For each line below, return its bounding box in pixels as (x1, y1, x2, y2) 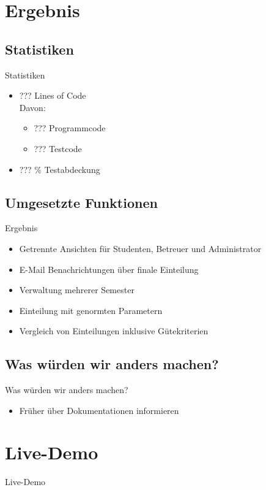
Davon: (19, 101, 46, 113)
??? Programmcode (34, 121, 106, 134)
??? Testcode (34, 142, 82, 155)
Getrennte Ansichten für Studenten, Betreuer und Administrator (19, 242, 262, 255)
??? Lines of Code (19, 89, 86, 102)
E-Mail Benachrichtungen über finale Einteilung (19, 262, 199, 275)
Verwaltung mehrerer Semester (19, 283, 135, 296)
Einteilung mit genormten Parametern (19, 304, 163, 316)
